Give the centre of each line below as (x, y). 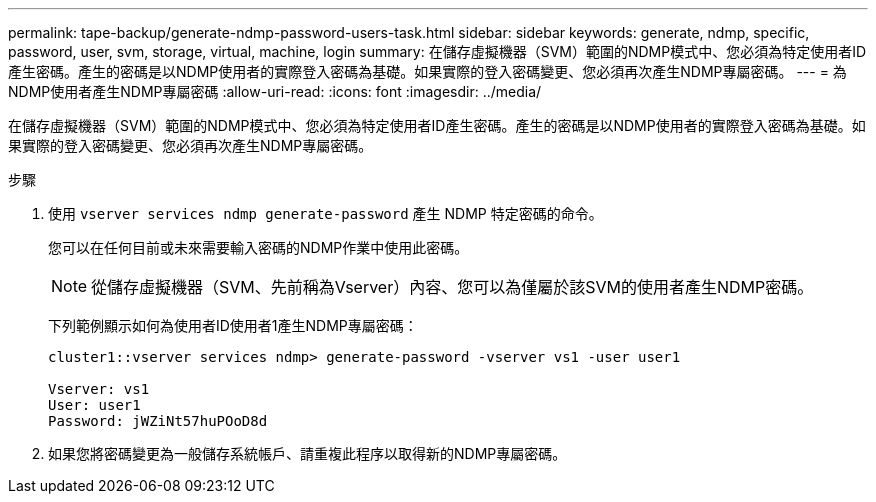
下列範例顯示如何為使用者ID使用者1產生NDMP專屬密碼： (233, 325)
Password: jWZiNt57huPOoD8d (158, 421)
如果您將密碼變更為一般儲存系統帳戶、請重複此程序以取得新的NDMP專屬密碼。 (307, 453)
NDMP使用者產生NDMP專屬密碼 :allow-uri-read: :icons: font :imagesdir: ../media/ (275, 91)
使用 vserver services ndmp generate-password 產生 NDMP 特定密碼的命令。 (325, 213)
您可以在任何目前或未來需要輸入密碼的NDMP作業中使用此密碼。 (258, 247)
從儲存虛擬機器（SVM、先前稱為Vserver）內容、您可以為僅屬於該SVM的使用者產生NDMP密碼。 (452, 287)
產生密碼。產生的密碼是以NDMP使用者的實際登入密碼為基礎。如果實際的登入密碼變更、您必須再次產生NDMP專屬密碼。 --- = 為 (427, 71)
